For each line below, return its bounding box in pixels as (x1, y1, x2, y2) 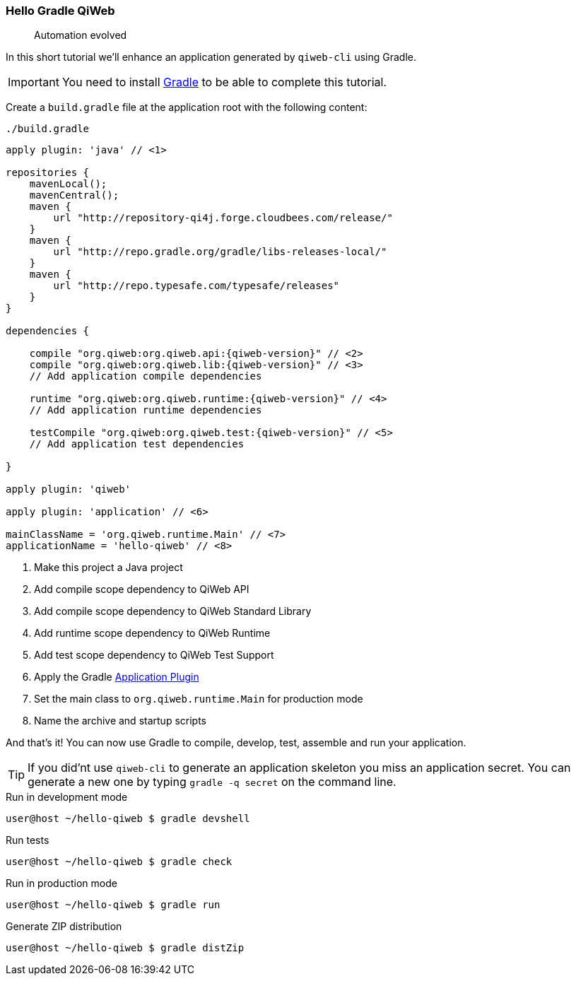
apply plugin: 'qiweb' (6, 483, 131, 495)
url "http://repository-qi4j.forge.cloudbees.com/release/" (53, 212, 393, 224)
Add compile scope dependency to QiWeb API (34, 583, 249, 596)
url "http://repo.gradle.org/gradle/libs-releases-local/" (53, 246, 387, 258)
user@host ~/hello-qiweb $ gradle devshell (6, 813, 250, 825)
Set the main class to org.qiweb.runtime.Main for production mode (34, 693, 363, 705)
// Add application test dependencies (29, 438, 245, 450)
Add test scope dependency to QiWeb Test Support (34, 649, 274, 662)
